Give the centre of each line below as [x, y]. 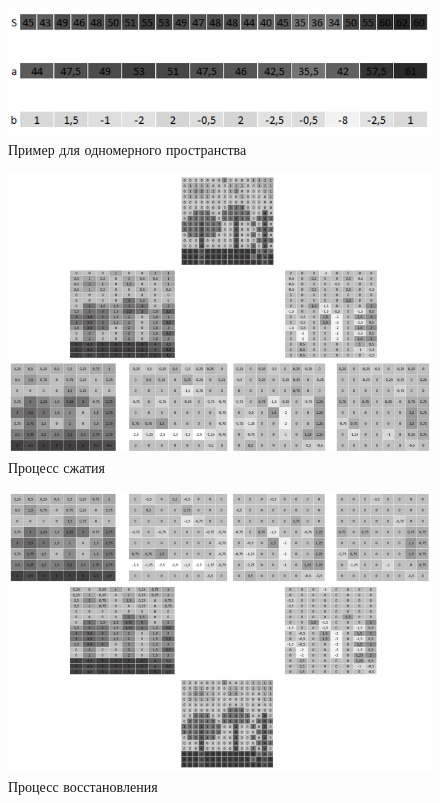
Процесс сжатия [57, 466]
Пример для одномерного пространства [127, 149]
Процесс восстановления [83, 785]
